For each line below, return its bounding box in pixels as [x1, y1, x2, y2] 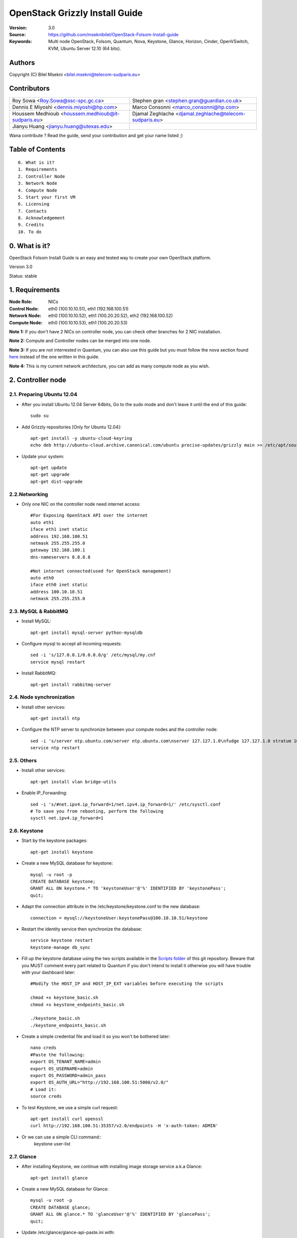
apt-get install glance [30, 1175, 88, 1181]
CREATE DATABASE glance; [30, 1204, 91, 1210]
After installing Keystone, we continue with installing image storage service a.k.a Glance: [21, 1164, 202, 1170]
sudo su [30, 413, 49, 418]
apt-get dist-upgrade [30, 478, 83, 484]
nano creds [30, 1045, 57, 1051]
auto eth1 [30, 519, 54, 525]
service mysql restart [30, 659, 86, 665]
